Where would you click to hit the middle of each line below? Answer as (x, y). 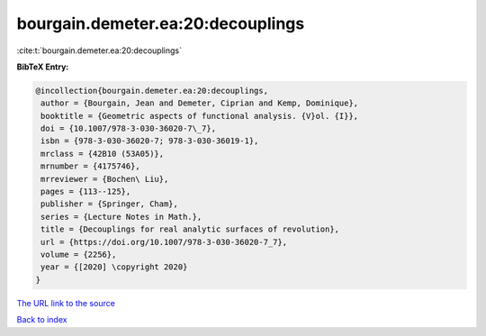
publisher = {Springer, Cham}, (110, 204)
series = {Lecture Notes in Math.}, (121, 217)
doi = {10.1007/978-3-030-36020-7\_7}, (128, 129)
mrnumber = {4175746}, (91, 166)
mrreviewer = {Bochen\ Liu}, (105, 179)
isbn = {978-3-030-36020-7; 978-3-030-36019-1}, (150, 141)
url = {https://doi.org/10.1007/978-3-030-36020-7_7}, (164, 242)
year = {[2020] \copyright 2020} (114, 267)
